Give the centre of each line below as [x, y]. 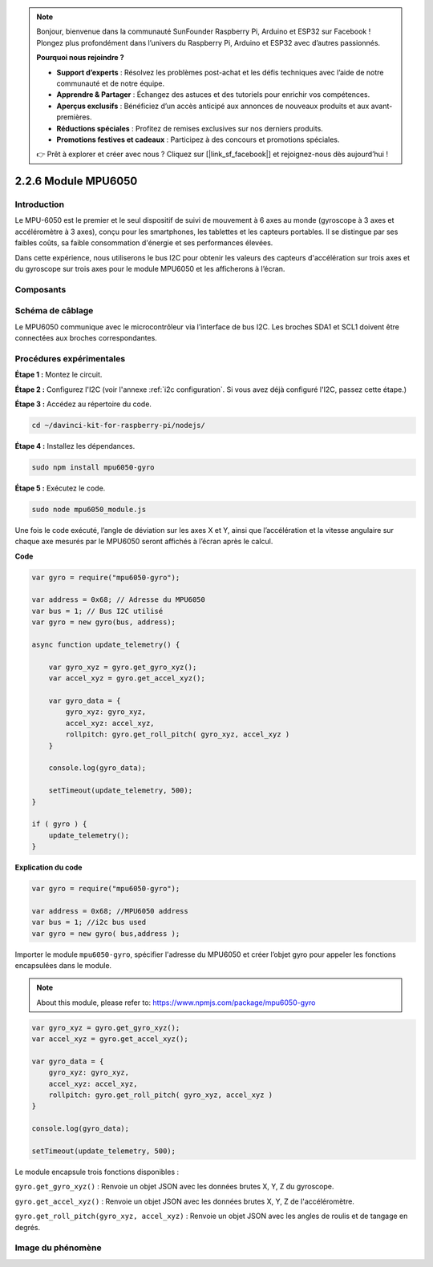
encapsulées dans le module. [63, 965]
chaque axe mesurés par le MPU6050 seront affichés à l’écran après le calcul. [144, 542]
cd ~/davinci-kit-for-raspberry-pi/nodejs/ [119, 426]
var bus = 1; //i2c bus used [89, 922]
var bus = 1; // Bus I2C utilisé [97, 611]
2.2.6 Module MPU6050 [76, 182]
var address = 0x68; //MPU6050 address [110, 911]
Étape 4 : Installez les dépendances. [75, 446]
